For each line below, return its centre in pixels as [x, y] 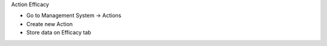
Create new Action [49, 24]
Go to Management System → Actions [74, 16]
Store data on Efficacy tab [59, 33]
